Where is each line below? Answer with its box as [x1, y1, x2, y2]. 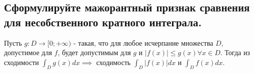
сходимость [96, 57, 131, 67]
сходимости [4, 57, 39, 67]
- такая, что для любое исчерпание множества [73, 37, 213, 48]
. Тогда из [220, 47, 250, 58]
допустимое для [4, 47, 52, 58]
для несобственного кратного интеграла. [4, 14, 202, 29]
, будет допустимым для [57, 47, 131, 58]
